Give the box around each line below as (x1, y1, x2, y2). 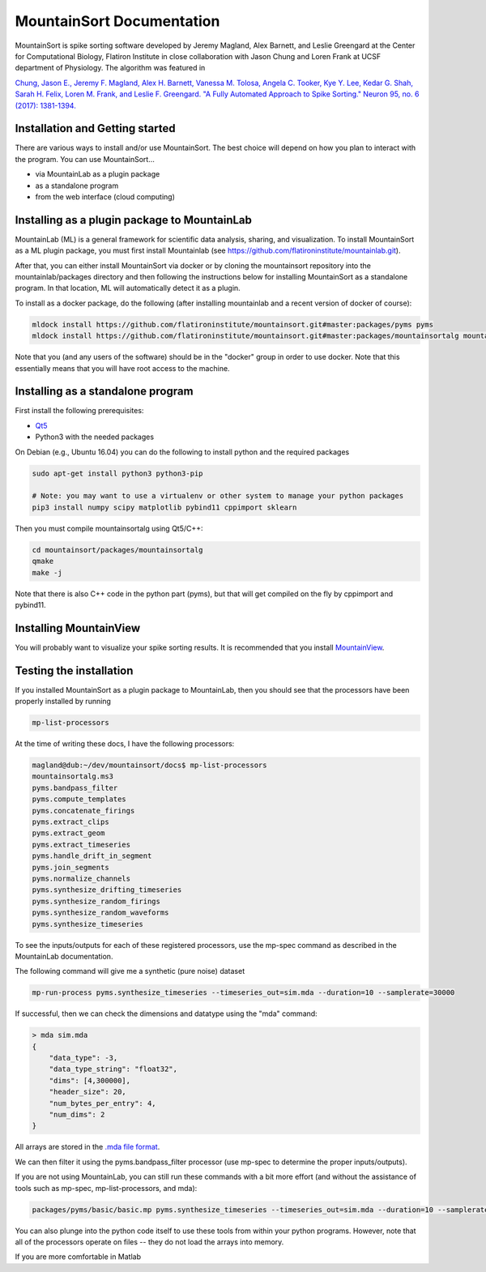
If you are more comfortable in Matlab (15, 1252, 142, 1261)
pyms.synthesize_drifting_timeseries (32, 886, 182, 894)
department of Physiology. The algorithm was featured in (15, 63, 206, 73)
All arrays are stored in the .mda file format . (15, 1142, 160, 1152)
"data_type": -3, (49, 1053, 118, 1063)
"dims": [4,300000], (49, 1076, 131, 1085)
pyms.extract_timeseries (32, 839, 131, 849)
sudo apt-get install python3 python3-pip (32, 468, 203, 478)
